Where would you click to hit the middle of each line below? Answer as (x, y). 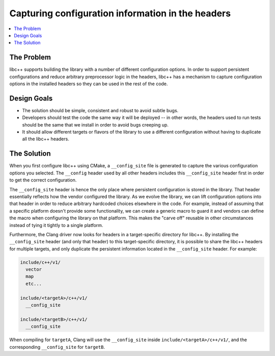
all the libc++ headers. (46, 139)
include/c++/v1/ (40, 262)
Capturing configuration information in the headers (120, 13)
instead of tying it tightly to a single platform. (56, 225)
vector (34, 270)
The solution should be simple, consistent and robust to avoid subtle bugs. (100, 110)
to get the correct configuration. (43, 180)
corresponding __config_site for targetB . (57, 347)
